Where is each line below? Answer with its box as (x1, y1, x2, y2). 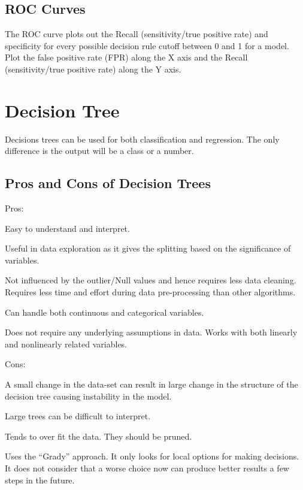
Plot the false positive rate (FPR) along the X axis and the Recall (5, 51, 248, 63)
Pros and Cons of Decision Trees (5, 174, 211, 192)
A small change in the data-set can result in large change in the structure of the (5, 378, 298, 391)
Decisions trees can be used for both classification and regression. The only (5, 132, 280, 145)
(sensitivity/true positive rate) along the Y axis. (5, 62, 181, 75)
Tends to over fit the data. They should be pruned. (5, 429, 192, 442)
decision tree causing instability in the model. (5, 389, 172, 402)
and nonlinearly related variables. (5, 337, 128, 350)
